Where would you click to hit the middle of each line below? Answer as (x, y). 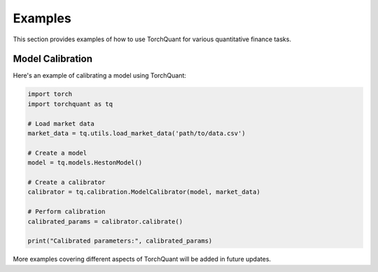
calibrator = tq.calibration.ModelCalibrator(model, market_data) (144, 192)
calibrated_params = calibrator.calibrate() (105, 221)
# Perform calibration (66, 212)
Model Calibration (52, 59)
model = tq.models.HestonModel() (85, 163)
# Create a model (57, 153)
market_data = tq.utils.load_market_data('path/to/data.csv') (136, 133)
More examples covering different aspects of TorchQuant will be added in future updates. (142, 259)
